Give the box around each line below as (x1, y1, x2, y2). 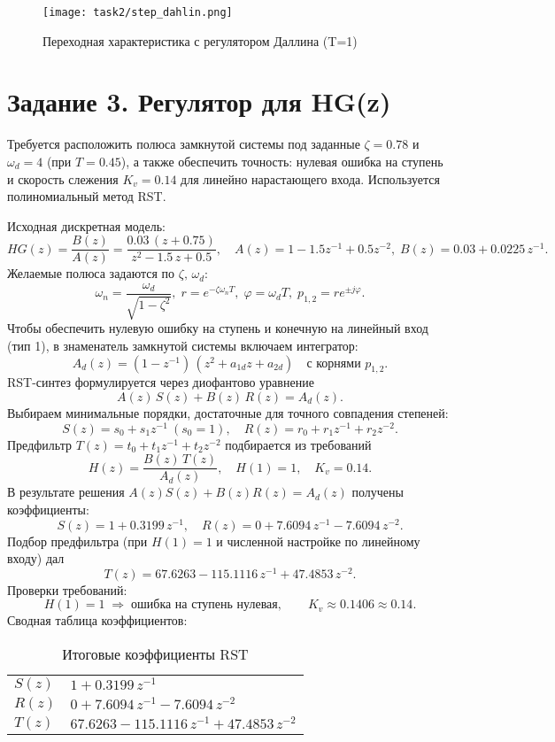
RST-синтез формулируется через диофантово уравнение (7, 373, 314, 391)
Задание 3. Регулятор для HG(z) (7, 83, 391, 120)
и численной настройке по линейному (216, 531, 420, 550)
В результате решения (7, 483, 125, 501)
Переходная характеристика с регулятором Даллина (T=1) (42, 31, 358, 50)
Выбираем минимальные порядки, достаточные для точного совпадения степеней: (7, 404, 449, 422)
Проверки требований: (7, 580, 127, 599)
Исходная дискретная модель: (7, 216, 166, 235)
